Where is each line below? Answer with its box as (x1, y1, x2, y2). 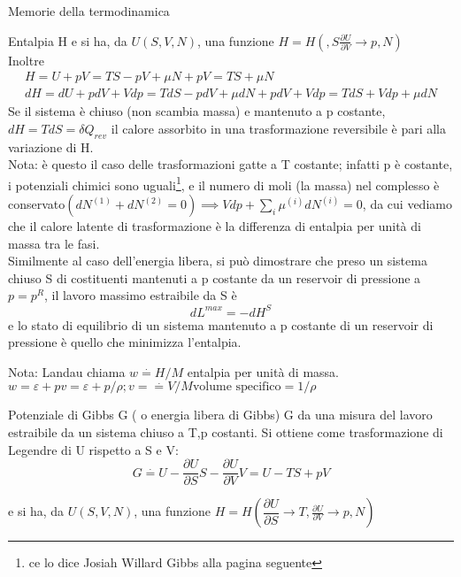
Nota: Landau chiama (8, 362, 126, 381)
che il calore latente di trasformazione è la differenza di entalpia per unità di (8, 217, 421, 235)
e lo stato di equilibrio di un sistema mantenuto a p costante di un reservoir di (8, 315, 434, 334)
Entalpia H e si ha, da (8, 31, 127, 50)
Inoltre (8, 50, 44, 69)
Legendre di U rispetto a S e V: (8, 440, 179, 458)
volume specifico (192, 381, 281, 394)
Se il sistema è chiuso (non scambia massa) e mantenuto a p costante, (8, 102, 386, 120)
